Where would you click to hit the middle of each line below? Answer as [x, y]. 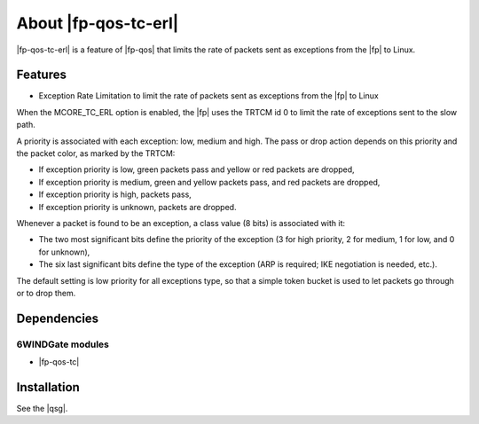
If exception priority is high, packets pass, [115, 194]
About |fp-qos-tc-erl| [98, 23]
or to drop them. [46, 293]
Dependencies [58, 318]
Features [41, 75]
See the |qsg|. [42, 408]
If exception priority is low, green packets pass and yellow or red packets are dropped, [196, 169]
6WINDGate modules [63, 344]
